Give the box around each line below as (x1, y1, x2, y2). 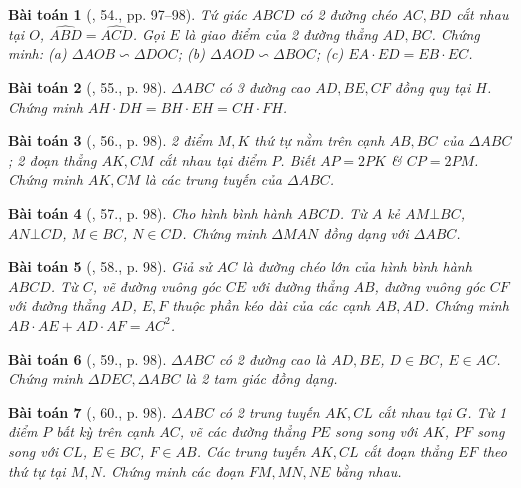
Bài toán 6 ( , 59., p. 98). (8, 348, 167, 369)
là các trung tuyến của (145, 169, 282, 190)
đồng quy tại (394, 77, 471, 97)
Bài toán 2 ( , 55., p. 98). (8, 77, 167, 97)
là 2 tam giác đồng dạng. (185, 368, 338, 389)
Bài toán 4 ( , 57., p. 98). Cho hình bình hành (8, 202, 292, 223)
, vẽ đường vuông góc (92, 275, 221, 296)
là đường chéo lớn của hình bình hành (242, 256, 472, 277)
